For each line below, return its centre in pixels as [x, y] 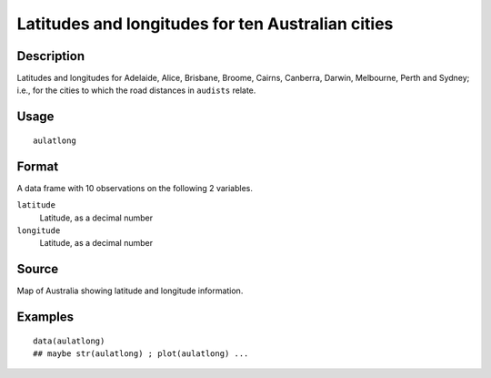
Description [51, 56]
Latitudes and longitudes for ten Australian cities [205, 24]
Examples [45, 317]
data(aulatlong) [69, 341]
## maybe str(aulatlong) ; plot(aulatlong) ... [141, 354]
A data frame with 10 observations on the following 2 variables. [135, 188]
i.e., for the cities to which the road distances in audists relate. [136, 90]
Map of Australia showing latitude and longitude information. [130, 291]
